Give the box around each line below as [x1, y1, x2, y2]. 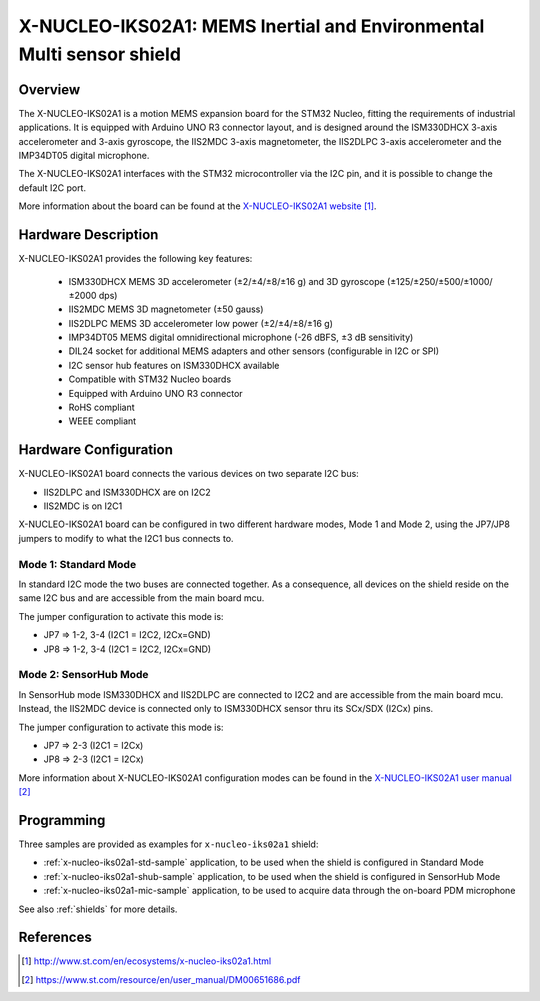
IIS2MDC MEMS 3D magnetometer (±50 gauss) [68, 303, 264, 315]
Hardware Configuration [18, 441, 174, 459]
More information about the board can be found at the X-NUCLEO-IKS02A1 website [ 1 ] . [18, 200, 377, 212]
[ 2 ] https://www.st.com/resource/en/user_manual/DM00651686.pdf [21, 973, 301, 985]
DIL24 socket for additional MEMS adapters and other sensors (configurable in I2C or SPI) [68, 345, 440, 357]
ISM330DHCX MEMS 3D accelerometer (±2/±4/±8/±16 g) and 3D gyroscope [68, 275, 385, 287]
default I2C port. [18, 181, 87, 194]
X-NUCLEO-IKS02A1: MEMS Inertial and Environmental [18, 15, 485, 37]
